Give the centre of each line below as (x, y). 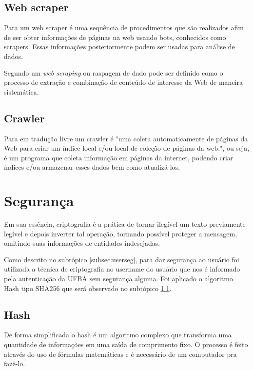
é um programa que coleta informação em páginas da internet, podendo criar (119, 157)
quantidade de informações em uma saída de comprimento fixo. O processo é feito (126, 344)
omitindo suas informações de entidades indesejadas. (82, 243)
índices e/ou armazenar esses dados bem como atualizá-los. (92, 167)
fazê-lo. (15, 363)
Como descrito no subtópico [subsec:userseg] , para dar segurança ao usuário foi (122, 259)
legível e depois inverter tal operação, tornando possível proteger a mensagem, (121, 233)
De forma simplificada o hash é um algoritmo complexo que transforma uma (118, 335)
